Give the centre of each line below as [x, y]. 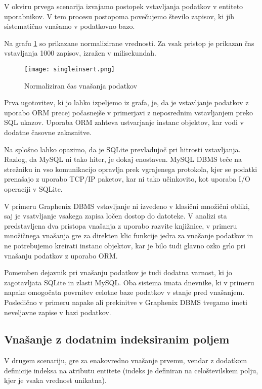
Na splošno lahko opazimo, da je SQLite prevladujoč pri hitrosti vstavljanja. [122, 149]
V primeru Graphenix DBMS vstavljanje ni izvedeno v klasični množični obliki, [127, 206]
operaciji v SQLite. [33, 188]
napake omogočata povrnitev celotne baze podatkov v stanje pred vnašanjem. [124, 292]
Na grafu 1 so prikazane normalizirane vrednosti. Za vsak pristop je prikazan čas [129, 43]
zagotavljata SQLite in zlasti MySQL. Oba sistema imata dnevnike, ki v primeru [129, 282]
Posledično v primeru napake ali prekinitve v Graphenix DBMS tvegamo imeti [126, 302]
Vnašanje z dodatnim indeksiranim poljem [117, 339]
